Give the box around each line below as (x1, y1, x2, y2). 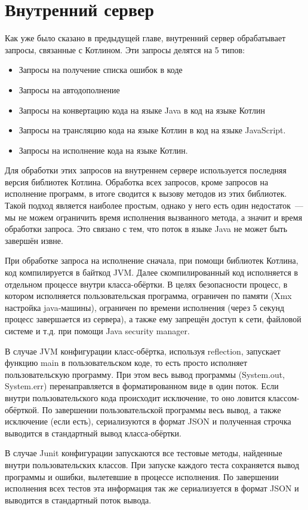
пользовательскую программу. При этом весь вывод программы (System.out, (5, 368, 285, 380)
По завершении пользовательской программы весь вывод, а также (42, 403, 281, 416)
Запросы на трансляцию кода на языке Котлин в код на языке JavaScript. (19, 124, 286, 136)
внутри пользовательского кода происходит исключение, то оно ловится (5, 391, 266, 404)
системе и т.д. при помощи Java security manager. (5, 325, 190, 337)
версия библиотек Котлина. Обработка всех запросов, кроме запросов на (5, 175, 269, 188)
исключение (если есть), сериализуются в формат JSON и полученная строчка (5, 415, 291, 427)
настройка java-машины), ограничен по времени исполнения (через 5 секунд (5, 301, 285, 313)
